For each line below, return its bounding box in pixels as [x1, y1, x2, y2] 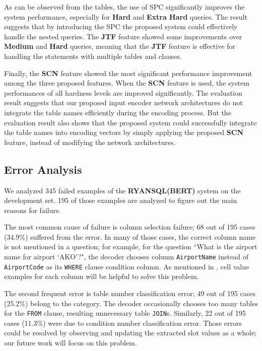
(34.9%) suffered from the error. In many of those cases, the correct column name [4, 231, 256, 242]
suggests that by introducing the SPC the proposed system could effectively [4, 21, 238, 32]
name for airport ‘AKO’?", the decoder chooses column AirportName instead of [4, 251, 248, 262]
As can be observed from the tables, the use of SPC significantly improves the [4, 2, 245, 12]
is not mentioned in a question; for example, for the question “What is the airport [4, 241, 257, 252]
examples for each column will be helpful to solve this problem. [4, 271, 199, 282]
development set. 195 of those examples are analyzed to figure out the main [4, 195, 237, 205]
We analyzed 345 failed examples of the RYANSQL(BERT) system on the [4, 185, 241, 195]
